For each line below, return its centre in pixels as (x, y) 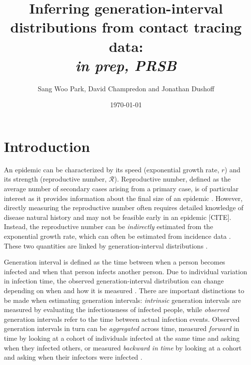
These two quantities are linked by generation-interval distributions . (106, 245)
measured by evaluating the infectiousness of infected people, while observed (117, 309)
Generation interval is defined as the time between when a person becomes (115, 262)
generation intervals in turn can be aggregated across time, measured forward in (122, 328)
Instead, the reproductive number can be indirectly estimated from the (109, 226)
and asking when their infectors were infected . (73, 357)
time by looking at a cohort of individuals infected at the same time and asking (122, 338)
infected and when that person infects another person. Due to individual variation (125, 271)
